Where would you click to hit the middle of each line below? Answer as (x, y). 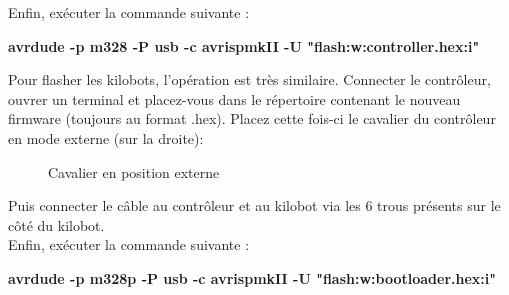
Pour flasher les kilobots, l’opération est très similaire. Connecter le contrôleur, (249, 79)
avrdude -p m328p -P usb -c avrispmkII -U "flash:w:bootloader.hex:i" (252, 277)
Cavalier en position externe (134, 171)
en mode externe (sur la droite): (106, 137)
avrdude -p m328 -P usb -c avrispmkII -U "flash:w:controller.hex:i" (244, 45)
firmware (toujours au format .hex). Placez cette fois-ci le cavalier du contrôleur (252, 118)
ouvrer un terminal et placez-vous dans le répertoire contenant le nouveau (234, 98)
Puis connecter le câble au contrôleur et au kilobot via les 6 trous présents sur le (254, 205)
